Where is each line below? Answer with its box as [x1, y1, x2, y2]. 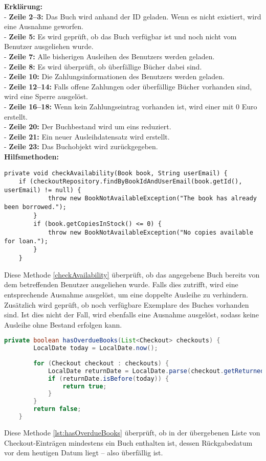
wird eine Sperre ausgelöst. [4, 91, 88, 102]
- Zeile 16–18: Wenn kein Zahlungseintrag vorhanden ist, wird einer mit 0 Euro [4, 101, 257, 111]
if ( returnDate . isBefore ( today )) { [48, 375, 169, 382]
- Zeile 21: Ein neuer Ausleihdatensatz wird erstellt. [4, 131, 170, 142]
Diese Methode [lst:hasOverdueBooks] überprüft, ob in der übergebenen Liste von [4, 427, 260, 437]
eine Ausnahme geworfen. [4, 21, 83, 32]
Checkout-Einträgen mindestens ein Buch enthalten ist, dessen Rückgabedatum [4, 437, 253, 448]
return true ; [62, 382, 107, 390]
